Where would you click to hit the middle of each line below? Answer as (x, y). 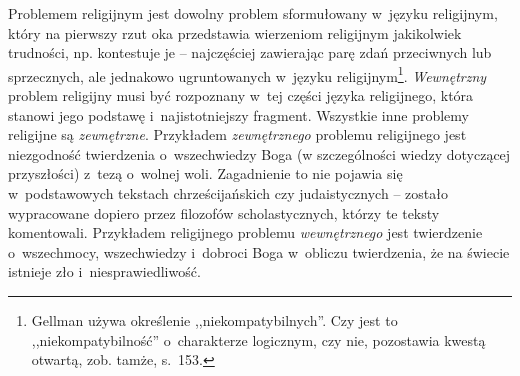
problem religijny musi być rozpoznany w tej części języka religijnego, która (241, 95)
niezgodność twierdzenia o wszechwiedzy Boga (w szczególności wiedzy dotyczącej (259, 153)
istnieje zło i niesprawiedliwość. (104, 271)
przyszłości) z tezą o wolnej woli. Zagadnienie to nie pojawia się (205, 173)
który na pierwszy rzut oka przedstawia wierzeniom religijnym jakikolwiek (235, 32)
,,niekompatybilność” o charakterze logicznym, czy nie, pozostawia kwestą (258, 339)
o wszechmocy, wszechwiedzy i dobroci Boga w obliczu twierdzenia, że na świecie (259, 251)
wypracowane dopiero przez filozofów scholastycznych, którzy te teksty (224, 212)
